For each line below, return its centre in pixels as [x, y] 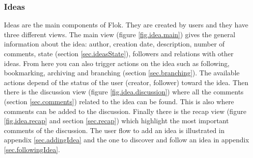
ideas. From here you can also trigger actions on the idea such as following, [117, 63]
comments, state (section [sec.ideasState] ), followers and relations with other [119, 53]
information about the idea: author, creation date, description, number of [114, 44]
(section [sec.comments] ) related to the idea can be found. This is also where [119, 101]
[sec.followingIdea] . [32, 149]
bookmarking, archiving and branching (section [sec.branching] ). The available [122, 73]
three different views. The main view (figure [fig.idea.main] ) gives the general [120, 34]
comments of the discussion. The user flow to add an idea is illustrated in [114, 130]
